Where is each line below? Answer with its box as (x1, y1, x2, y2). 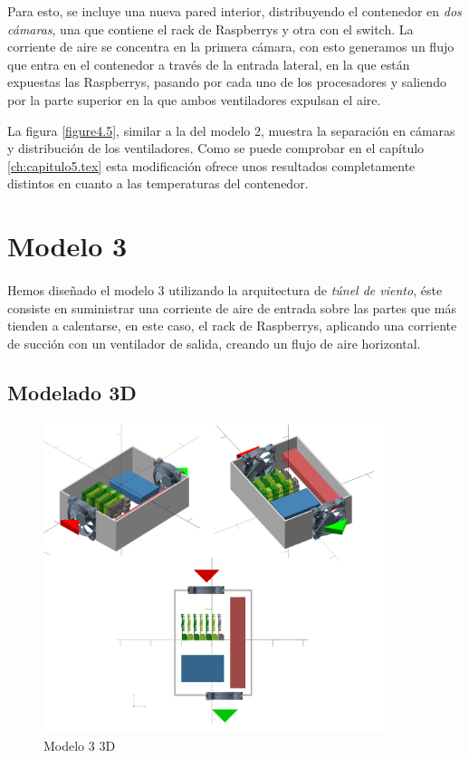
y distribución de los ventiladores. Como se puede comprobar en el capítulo (7, 139, 425, 158)
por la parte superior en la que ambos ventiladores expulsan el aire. (7, 90, 381, 109)
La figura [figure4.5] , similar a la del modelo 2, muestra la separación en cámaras (7, 120, 455, 139)
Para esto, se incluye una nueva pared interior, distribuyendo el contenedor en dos (7, 2, 462, 20)
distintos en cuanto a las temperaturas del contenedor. (7, 174, 309, 193)
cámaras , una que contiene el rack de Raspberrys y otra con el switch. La (7, 19, 414, 38)
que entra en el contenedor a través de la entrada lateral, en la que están (7, 54, 410, 73)
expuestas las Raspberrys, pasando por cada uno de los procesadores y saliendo (7, 72, 446, 91)
